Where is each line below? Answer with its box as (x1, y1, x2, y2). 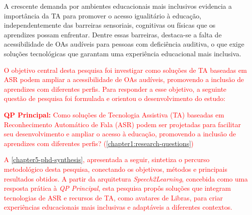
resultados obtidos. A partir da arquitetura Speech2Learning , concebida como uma (4, 173, 248, 183)
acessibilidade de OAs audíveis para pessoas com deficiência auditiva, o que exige (4, 39, 244, 49)
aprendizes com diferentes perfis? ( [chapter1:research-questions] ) (4, 138, 194, 148)
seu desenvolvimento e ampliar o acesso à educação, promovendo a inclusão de (4, 129, 236, 139)
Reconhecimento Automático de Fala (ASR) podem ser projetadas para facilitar (4, 119, 241, 129)
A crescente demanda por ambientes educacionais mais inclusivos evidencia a (4, 1, 232, 11)
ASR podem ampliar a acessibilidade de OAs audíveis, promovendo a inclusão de (4, 74, 244, 84)
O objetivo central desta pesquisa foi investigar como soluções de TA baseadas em (4, 65, 247, 75)
